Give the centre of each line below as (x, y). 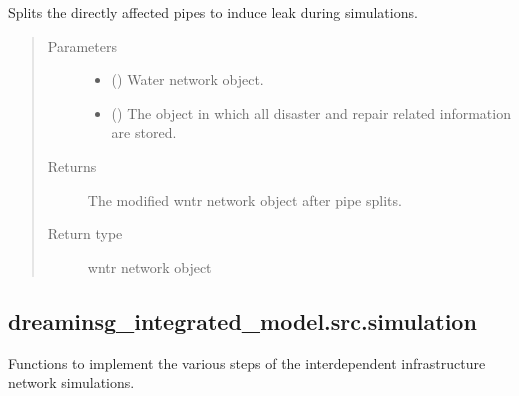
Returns (72, 165)
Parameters (82, 45)
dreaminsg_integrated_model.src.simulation (242, 320)
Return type (85, 233)
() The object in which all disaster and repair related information (311, 112)
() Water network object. (187, 79)
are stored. (144, 132)
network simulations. (71, 382)
